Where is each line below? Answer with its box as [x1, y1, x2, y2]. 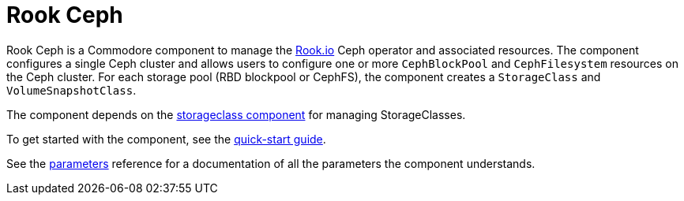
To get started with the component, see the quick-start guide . [6, 132, 326, 146]
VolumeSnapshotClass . [6, 83, 137, 97]
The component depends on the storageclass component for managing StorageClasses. [6, 107, 466, 121]
